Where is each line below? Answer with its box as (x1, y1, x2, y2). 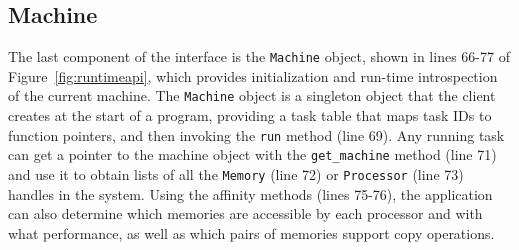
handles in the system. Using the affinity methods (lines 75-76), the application (8, 183, 493, 204)
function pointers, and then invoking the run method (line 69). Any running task (8, 124, 505, 145)
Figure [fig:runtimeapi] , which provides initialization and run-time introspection (8, 65, 498, 86)
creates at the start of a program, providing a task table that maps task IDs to (8, 105, 492, 126)
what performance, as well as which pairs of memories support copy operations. (8, 222, 495, 243)
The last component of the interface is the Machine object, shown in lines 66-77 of (8, 46, 510, 67)
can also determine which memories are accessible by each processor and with (8, 203, 483, 224)
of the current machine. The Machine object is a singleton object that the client (8, 85, 496, 106)
